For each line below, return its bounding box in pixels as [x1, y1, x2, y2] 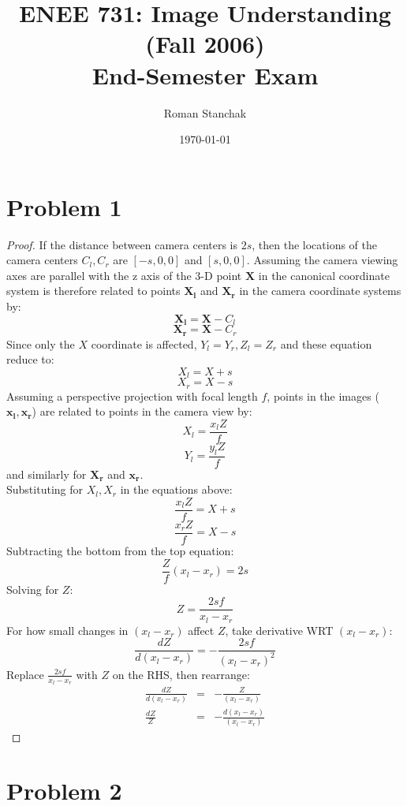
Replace [6, 666, 44, 682]
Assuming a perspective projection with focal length [6, 387, 258, 404]
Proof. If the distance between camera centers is [6, 236, 238, 252]
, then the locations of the [252, 236, 378, 252]
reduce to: [6, 351, 54, 368]
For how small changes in [6, 621, 129, 638]
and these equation [280, 335, 372, 352]
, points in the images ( [267, 387, 379, 404]
